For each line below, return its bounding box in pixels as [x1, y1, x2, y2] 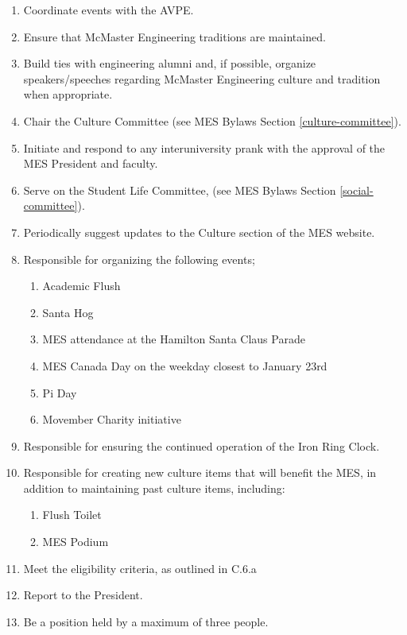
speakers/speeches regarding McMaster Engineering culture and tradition [23, 70, 381, 87]
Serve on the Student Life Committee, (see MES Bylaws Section [23, 181, 336, 198]
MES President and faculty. [23, 155, 158, 172]
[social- [339, 181, 374, 198]
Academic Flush [42, 277, 121, 294]
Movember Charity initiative [42, 411, 181, 428]
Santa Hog [42, 304, 94, 320]
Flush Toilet [42, 506, 102, 523]
